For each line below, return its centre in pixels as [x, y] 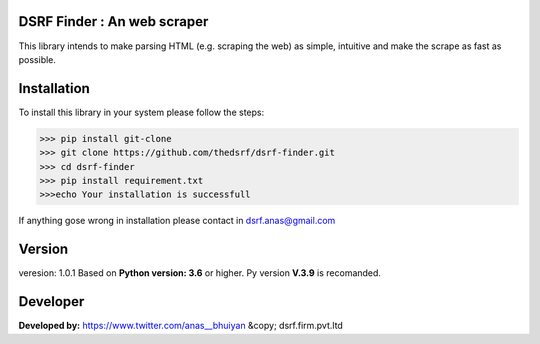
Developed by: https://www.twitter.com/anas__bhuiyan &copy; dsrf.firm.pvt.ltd [181, 326]
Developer [51, 301]
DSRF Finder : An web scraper [113, 21]
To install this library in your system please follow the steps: [141, 112]
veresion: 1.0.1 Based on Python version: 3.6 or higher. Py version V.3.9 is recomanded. [200, 273]
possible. [37, 59]
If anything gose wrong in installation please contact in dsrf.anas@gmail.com [177, 221]
